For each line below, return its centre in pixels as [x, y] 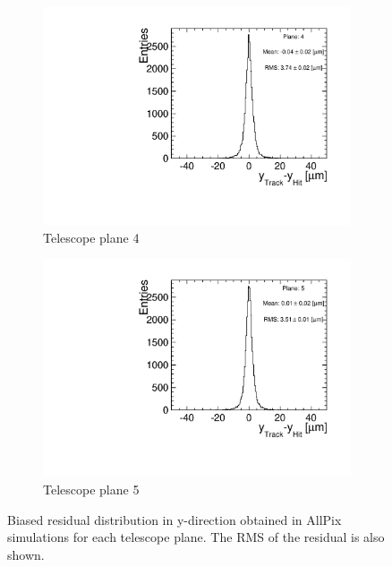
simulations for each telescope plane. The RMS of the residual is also [196, 537]
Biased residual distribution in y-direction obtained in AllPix [175, 519]
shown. [26, 554]
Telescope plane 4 [91, 237]
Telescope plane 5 [91, 489]
